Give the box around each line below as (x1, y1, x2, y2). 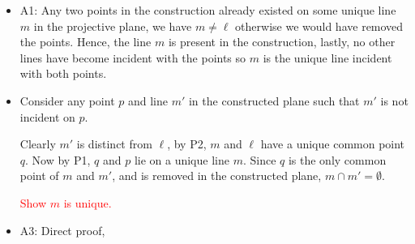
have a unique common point (260, 135, 405, 152)
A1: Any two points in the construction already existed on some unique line (19, 2, 396, 18)
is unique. (63, 194, 112, 211)
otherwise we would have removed (235, 17, 404, 34)
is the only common (288, 151, 387, 168)
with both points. (19, 65, 107, 82)
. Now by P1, (25, 151, 91, 168)
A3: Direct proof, (19, 221, 105, 238)
